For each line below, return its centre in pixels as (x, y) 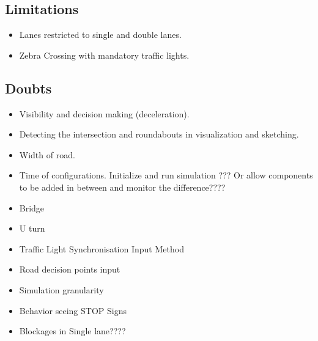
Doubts (28, 88)
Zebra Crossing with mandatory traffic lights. (104, 55)
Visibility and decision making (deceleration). (104, 113)
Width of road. (47, 154)
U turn (32, 228)
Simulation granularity (61, 289)
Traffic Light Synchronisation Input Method (102, 248)
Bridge (32, 207)
